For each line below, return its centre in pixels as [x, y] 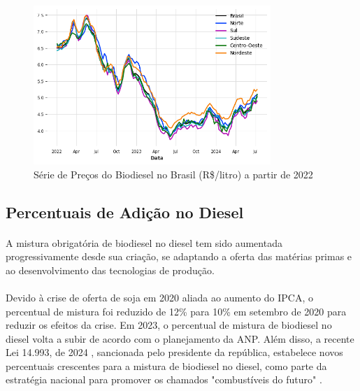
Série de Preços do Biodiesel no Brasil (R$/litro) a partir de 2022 [173, 174]
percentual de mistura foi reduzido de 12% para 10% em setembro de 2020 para [176, 311]
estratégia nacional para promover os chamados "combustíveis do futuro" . [164, 379]
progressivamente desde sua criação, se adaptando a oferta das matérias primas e [179, 256]
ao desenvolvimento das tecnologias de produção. [110, 270]
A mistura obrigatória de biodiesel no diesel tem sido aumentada [144, 242]
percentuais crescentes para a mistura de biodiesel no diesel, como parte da [166, 365]
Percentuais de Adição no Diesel [125, 212]
